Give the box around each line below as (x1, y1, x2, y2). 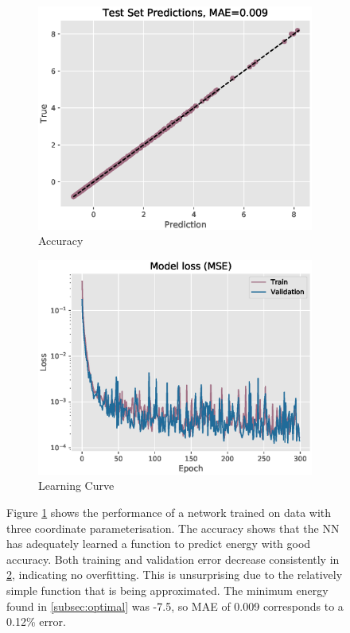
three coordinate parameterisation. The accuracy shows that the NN (6, 519, 340, 536)
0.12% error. (6, 613, 66, 630)
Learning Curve (38, 477, 115, 494)
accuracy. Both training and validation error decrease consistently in (6, 550, 340, 567)
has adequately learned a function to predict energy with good (6, 535, 311, 552)
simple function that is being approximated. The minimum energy (6, 581, 329, 598)
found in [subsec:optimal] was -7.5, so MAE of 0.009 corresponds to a (6, 597, 344, 614)
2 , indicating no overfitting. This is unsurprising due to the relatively (6, 566, 343, 583)
